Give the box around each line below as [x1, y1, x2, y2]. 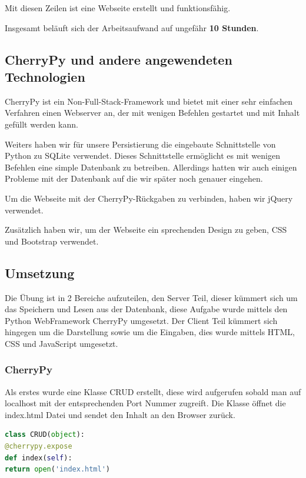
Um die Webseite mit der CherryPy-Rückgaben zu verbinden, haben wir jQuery [5, 192, 293, 204]
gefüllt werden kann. [5, 118, 78, 130]
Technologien [5, 67, 85, 85]
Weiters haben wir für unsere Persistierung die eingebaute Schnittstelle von [5, 138, 276, 150]
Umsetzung [5, 263, 75, 282]
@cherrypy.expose [5, 442, 72, 451]
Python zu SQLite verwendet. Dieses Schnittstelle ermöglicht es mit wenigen [5, 149, 280, 162]
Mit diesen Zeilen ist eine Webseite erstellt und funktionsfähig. [5, 2, 231, 14]
